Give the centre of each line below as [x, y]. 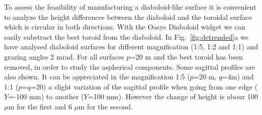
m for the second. [106, 106]
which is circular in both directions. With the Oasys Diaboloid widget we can [125, 27]
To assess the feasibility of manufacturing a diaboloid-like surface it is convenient [130, 7]
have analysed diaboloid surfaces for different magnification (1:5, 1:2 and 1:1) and [131, 47]
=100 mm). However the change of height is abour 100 [173, 96]
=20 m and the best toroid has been [186, 56]
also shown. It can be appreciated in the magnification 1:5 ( [97, 77]
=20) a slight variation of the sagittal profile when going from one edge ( [144, 86]
